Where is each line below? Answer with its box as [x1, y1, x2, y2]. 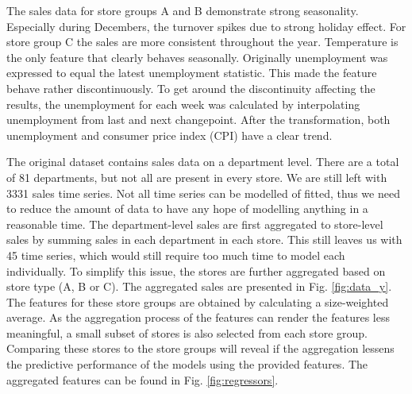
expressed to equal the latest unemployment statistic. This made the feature [6, 64, 377, 81]
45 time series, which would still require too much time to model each [6, 246, 345, 263]
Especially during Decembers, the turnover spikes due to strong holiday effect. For [6, 17, 406, 34]
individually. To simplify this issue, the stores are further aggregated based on [6, 262, 386, 279]
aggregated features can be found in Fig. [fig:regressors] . [6, 371, 279, 388]
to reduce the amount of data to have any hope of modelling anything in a [6, 200, 368, 217]
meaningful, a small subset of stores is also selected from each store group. [6, 324, 368, 341]
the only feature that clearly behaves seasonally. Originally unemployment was [6, 48, 388, 65]
